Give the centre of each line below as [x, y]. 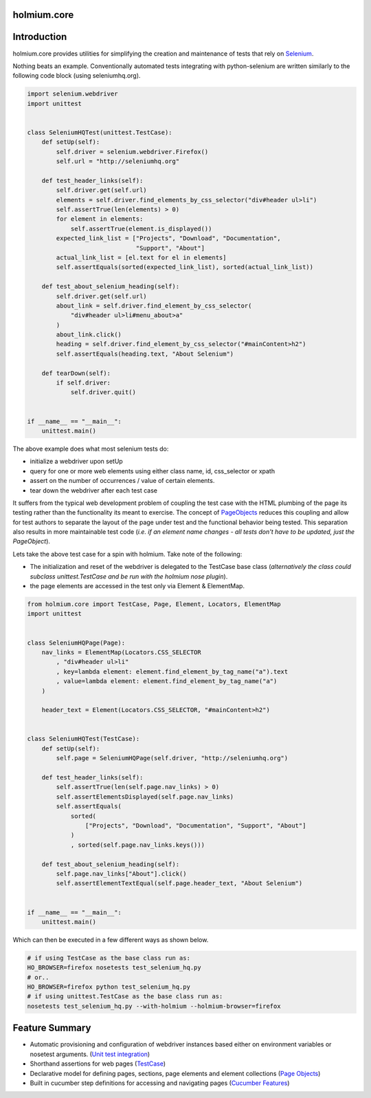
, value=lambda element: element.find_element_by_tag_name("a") [167, 681]
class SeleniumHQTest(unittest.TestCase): [100, 132]
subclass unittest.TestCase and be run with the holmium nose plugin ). [129, 576]
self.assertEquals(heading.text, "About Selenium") [145, 354]
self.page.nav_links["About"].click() [121, 873]
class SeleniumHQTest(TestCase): [83, 739]
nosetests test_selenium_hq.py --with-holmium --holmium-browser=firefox [154, 1006]
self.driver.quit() [103, 392]
